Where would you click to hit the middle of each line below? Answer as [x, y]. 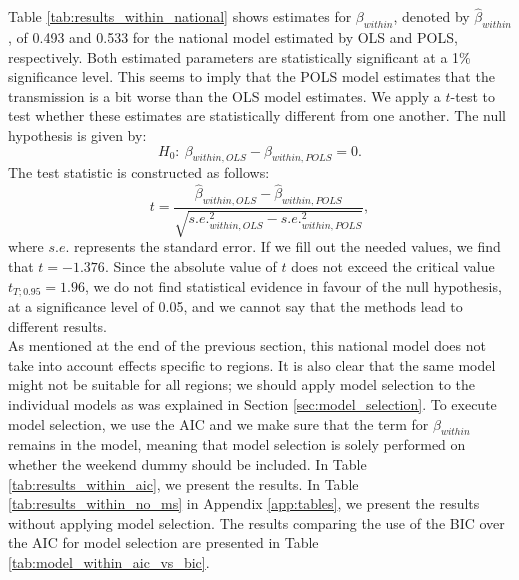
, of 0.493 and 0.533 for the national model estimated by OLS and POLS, [233, 37]
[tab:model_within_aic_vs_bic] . [109, 561]
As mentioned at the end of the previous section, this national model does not [247, 345]
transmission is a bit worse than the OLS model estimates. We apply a [224, 95]
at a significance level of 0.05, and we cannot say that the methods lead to [235, 306]
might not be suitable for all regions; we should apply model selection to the [242, 384]
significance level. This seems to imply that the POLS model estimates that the [251, 76]
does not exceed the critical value [393, 266]
